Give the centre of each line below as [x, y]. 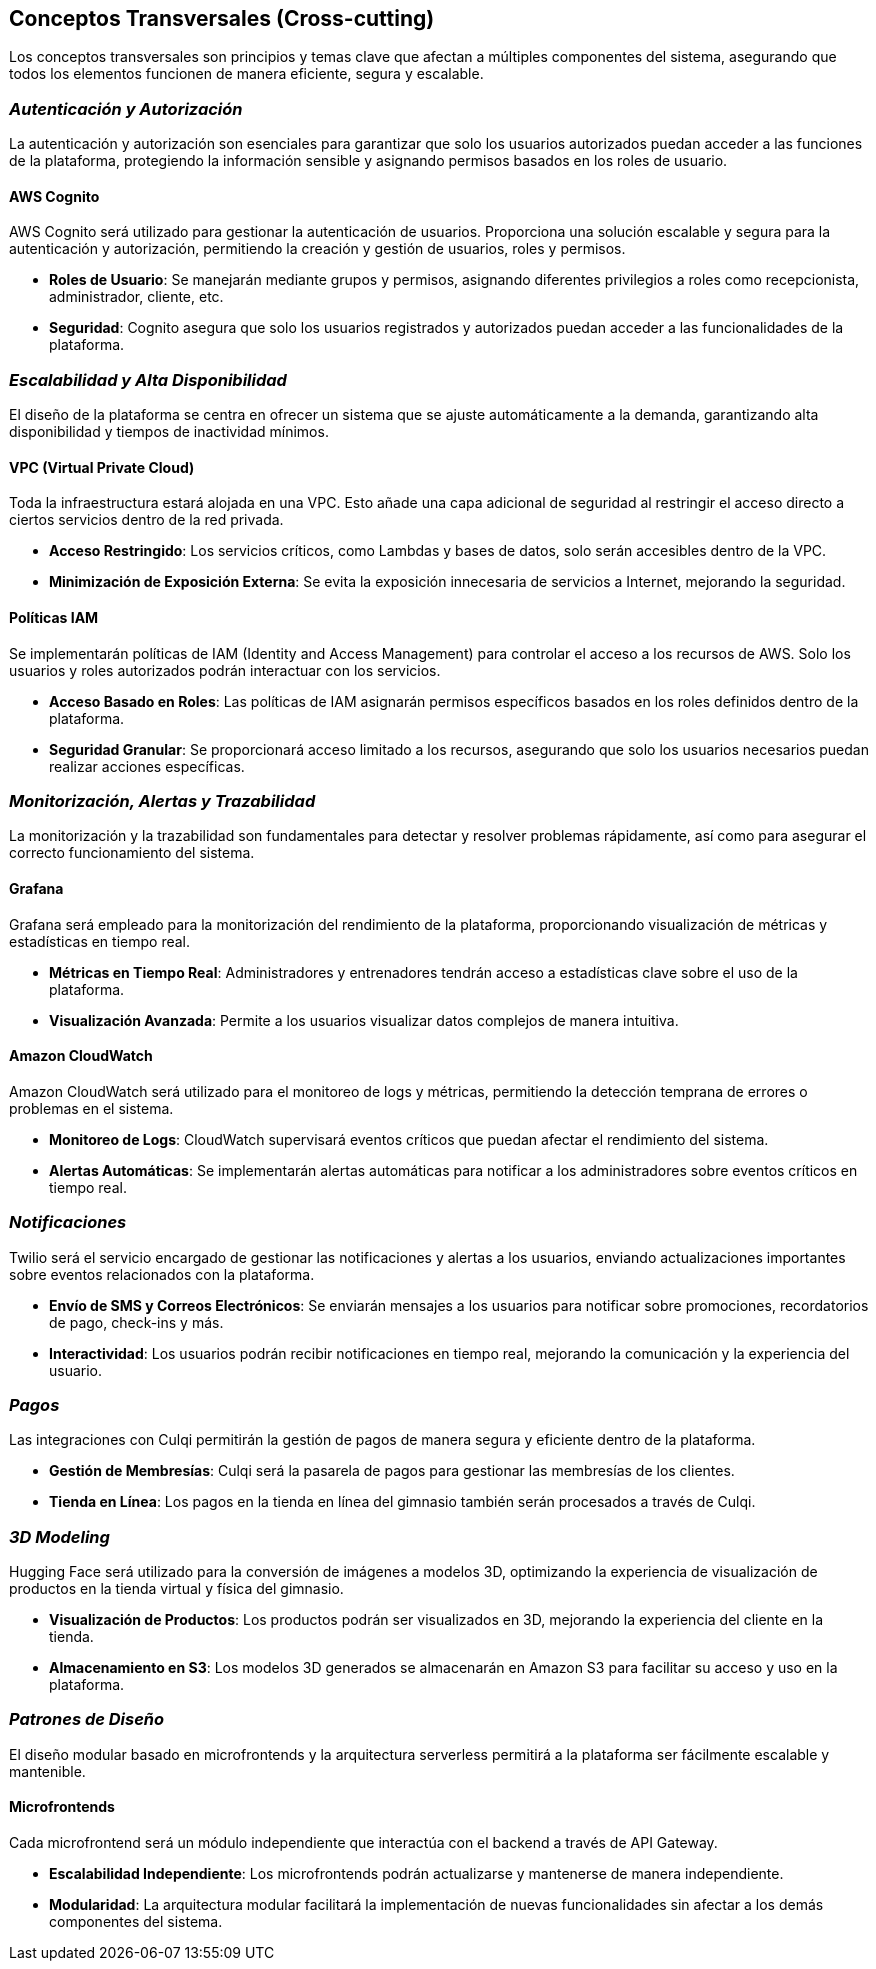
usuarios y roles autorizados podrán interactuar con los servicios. [225, 670]
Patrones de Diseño [87, 1719]
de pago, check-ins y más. [136, 1322]
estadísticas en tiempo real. [100, 941]
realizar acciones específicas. [147, 766]
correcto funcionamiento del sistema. [132, 853]
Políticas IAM [54, 617]
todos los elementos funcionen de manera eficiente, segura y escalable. [246, 74]
